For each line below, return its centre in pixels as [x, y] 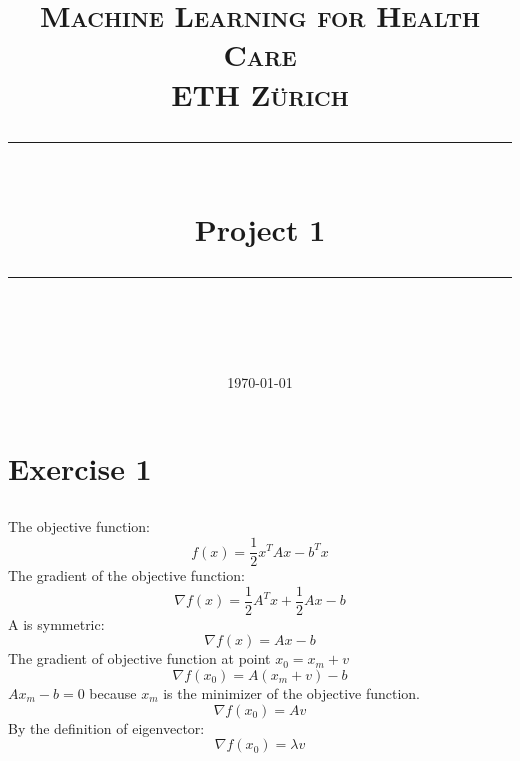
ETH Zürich [260, 93]
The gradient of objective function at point [139, 658]
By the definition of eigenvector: [106, 727]
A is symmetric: [56, 623]
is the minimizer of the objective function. [292, 692]
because [113, 692]
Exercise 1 [80, 467]
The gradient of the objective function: [126, 575]
